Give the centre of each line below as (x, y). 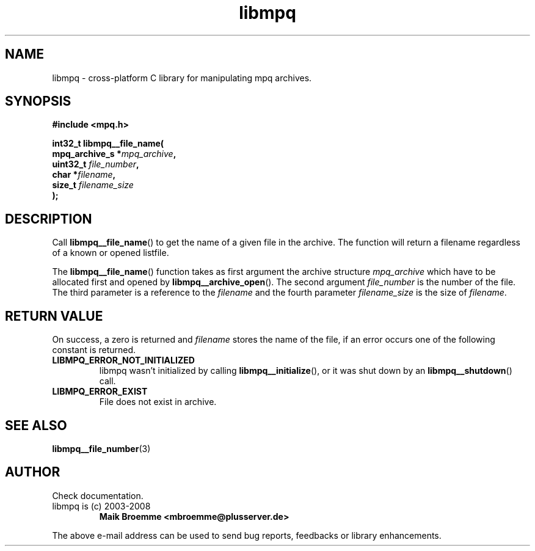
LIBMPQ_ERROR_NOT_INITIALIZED (123, 360)
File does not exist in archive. (158, 402)
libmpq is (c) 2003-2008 (101, 506)
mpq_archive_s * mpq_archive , (114, 154)
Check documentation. (98, 495)
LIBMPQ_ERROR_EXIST (100, 392)
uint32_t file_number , (96, 164)
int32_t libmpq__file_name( (108, 144)
